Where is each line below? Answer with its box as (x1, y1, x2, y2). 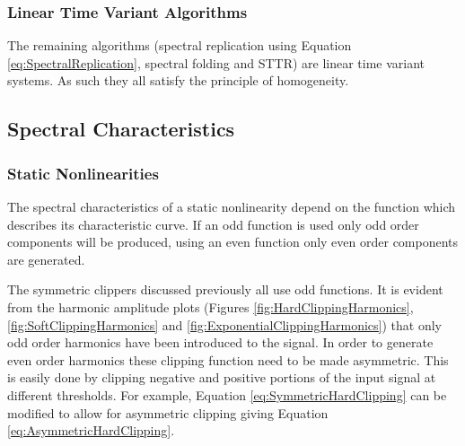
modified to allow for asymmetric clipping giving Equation (7, 403, 329, 422)
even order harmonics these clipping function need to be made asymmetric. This (7, 350, 449, 369)
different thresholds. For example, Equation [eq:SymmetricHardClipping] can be (7, 385, 447, 404)
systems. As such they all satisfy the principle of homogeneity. (7, 71, 349, 90)
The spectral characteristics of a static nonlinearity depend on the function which (7, 197, 456, 215)
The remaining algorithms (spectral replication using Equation (7, 36, 352, 55)
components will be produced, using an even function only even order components (7, 232, 459, 251)
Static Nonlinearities (7, 162, 159, 184)
